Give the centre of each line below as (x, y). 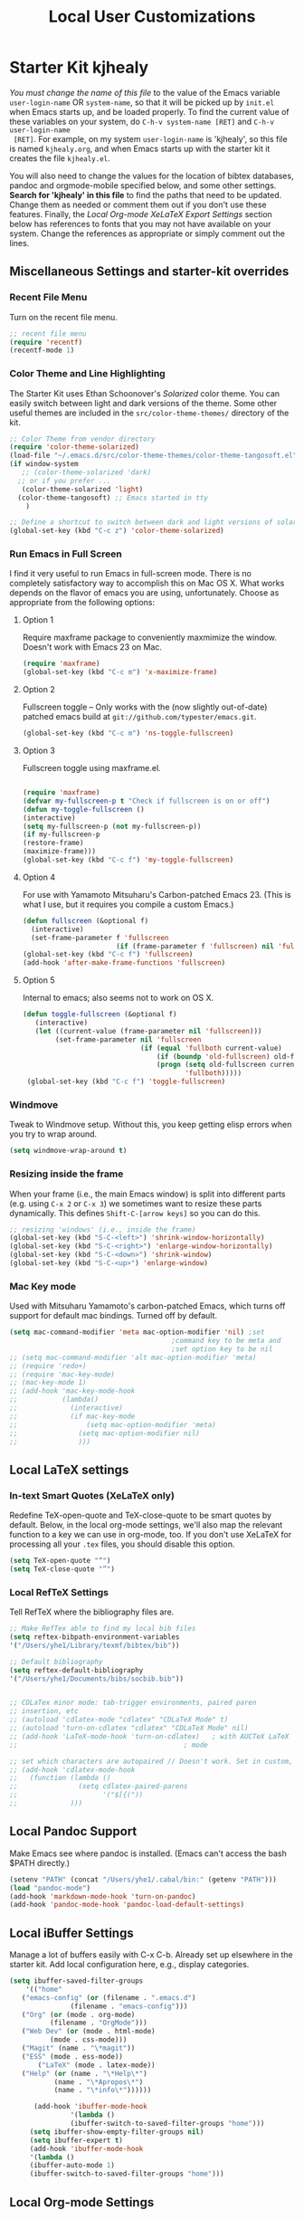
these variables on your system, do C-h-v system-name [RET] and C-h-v (142, 121)
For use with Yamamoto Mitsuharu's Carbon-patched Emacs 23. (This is (157, 894)
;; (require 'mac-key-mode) (62, 1374)
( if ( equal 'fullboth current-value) (211, 1048)
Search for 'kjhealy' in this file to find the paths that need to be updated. (146, 195)
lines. (19, 243)
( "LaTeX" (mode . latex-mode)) (96, 2065)
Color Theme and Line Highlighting (87, 374)
